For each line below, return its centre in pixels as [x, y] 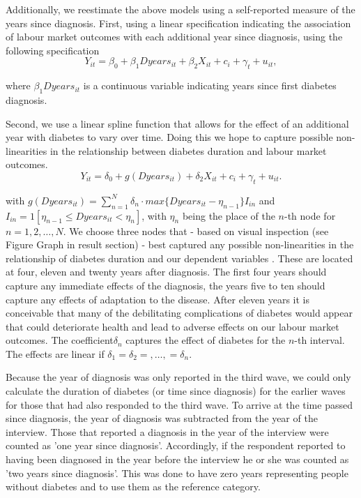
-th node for [310, 215]
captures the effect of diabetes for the [206, 340]
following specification [53, 50]
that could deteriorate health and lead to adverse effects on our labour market [172, 326]
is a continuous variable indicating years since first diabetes [210, 85]
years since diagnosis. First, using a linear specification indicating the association [178, 23]
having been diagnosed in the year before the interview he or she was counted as [177, 459]
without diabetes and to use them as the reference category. [133, 486]
